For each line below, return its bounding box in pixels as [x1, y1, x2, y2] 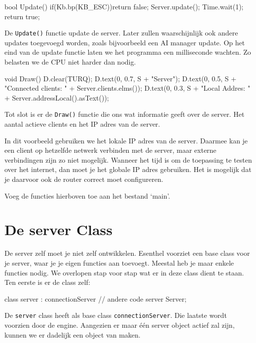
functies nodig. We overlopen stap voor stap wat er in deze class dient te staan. [4, 267, 244, 277]
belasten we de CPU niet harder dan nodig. [4, 57, 136, 67]
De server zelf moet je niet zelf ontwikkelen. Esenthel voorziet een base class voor [4, 248, 250, 258]
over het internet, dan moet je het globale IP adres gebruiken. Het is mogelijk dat [4, 164, 252, 174]
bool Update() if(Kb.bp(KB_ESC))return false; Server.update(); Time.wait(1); [4, 1, 244, 11]
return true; [4, 11, 40, 21]
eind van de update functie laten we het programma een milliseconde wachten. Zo [4, 47, 251, 57]
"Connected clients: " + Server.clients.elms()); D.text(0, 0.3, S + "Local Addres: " [4, 83, 251, 93]
